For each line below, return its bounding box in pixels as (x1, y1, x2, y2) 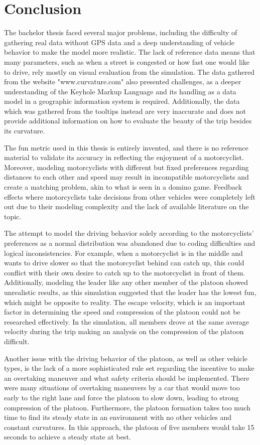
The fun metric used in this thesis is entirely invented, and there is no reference (4, 142, 248, 153)
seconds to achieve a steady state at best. (4, 431, 131, 442)
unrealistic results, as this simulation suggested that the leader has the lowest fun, (4, 286, 256, 297)
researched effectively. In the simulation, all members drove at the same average (4, 316, 249, 327)
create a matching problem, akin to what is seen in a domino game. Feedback (4, 182, 242, 192)
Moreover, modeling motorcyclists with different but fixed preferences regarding (4, 162, 249, 172)
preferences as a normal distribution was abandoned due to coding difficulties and (4, 238, 255, 248)
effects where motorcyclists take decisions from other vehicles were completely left (4, 191, 255, 202)
